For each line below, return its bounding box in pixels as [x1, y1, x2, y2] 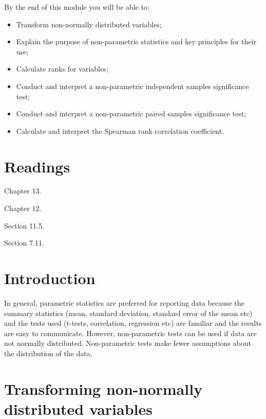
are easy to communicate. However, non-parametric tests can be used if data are [4, 327, 257, 338]
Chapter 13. [4, 185, 42, 196]
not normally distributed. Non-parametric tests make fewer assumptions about [4, 338, 251, 348]
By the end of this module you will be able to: [4, 2, 149, 12]
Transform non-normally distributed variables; [16, 19, 162, 29]
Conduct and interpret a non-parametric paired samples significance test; [16, 108, 246, 119]
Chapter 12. [4, 203, 42, 214]
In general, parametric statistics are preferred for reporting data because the [4, 297, 244, 308]
